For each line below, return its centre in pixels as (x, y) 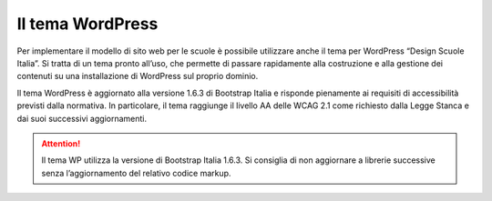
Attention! (61, 143)
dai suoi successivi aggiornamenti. (82, 118)
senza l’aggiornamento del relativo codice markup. (136, 173)
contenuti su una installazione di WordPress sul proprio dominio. (138, 76)
